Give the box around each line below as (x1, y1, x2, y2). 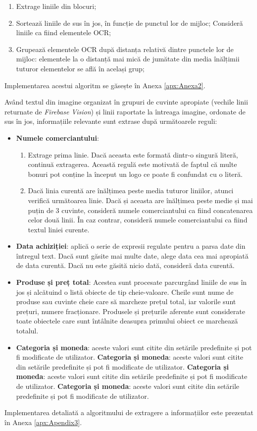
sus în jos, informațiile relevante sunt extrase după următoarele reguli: (4, 116, 217, 126)
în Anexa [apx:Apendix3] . (4, 417, 82, 427)
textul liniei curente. (28, 224, 90, 234)
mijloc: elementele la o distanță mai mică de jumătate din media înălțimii (16, 54, 240, 64)
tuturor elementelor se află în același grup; (16, 63, 145, 73)
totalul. (16, 325, 39, 336)
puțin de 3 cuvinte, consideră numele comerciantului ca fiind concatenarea (28, 205, 253, 215)
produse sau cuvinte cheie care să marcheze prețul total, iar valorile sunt (16, 296, 236, 307)
